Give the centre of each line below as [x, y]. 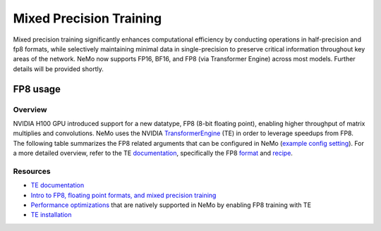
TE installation [51, 215]
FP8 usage [37, 89]
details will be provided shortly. [58, 69]
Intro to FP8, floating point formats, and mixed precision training [123, 195]
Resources [32, 171]
